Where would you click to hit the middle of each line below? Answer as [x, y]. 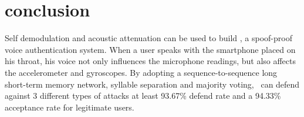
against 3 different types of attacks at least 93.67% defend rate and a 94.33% [143, 96]
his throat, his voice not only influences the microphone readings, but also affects [151, 61]
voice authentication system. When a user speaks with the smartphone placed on [150, 49]
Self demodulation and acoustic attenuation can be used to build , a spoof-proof [148, 38]
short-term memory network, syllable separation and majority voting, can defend [152, 84]
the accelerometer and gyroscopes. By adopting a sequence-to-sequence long [141, 72]
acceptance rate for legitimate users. [70, 107]
